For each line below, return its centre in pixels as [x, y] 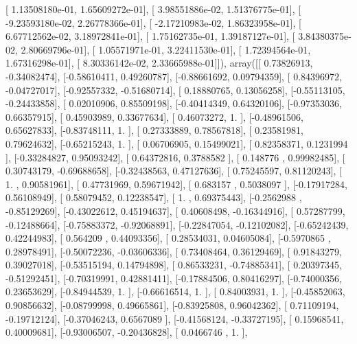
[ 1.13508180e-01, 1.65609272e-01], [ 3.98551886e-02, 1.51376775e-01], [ [153, 9]
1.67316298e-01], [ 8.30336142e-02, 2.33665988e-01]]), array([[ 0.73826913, [159, 63]
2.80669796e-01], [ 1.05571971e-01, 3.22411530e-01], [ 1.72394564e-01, [166, 49]
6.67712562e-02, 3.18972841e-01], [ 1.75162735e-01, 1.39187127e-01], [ [150, 36]
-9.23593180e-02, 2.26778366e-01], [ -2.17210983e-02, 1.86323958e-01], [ [153, 22]
